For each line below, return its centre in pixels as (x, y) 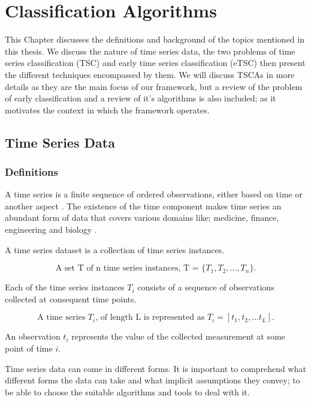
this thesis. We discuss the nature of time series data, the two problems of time (150, 51)
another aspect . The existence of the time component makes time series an (143, 205)
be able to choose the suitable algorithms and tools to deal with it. (127, 391)
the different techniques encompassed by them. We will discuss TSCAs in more (150, 74)
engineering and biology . (51, 229)
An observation (33, 336)
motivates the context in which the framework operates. (107, 109)
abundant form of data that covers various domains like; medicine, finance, (142, 217)
